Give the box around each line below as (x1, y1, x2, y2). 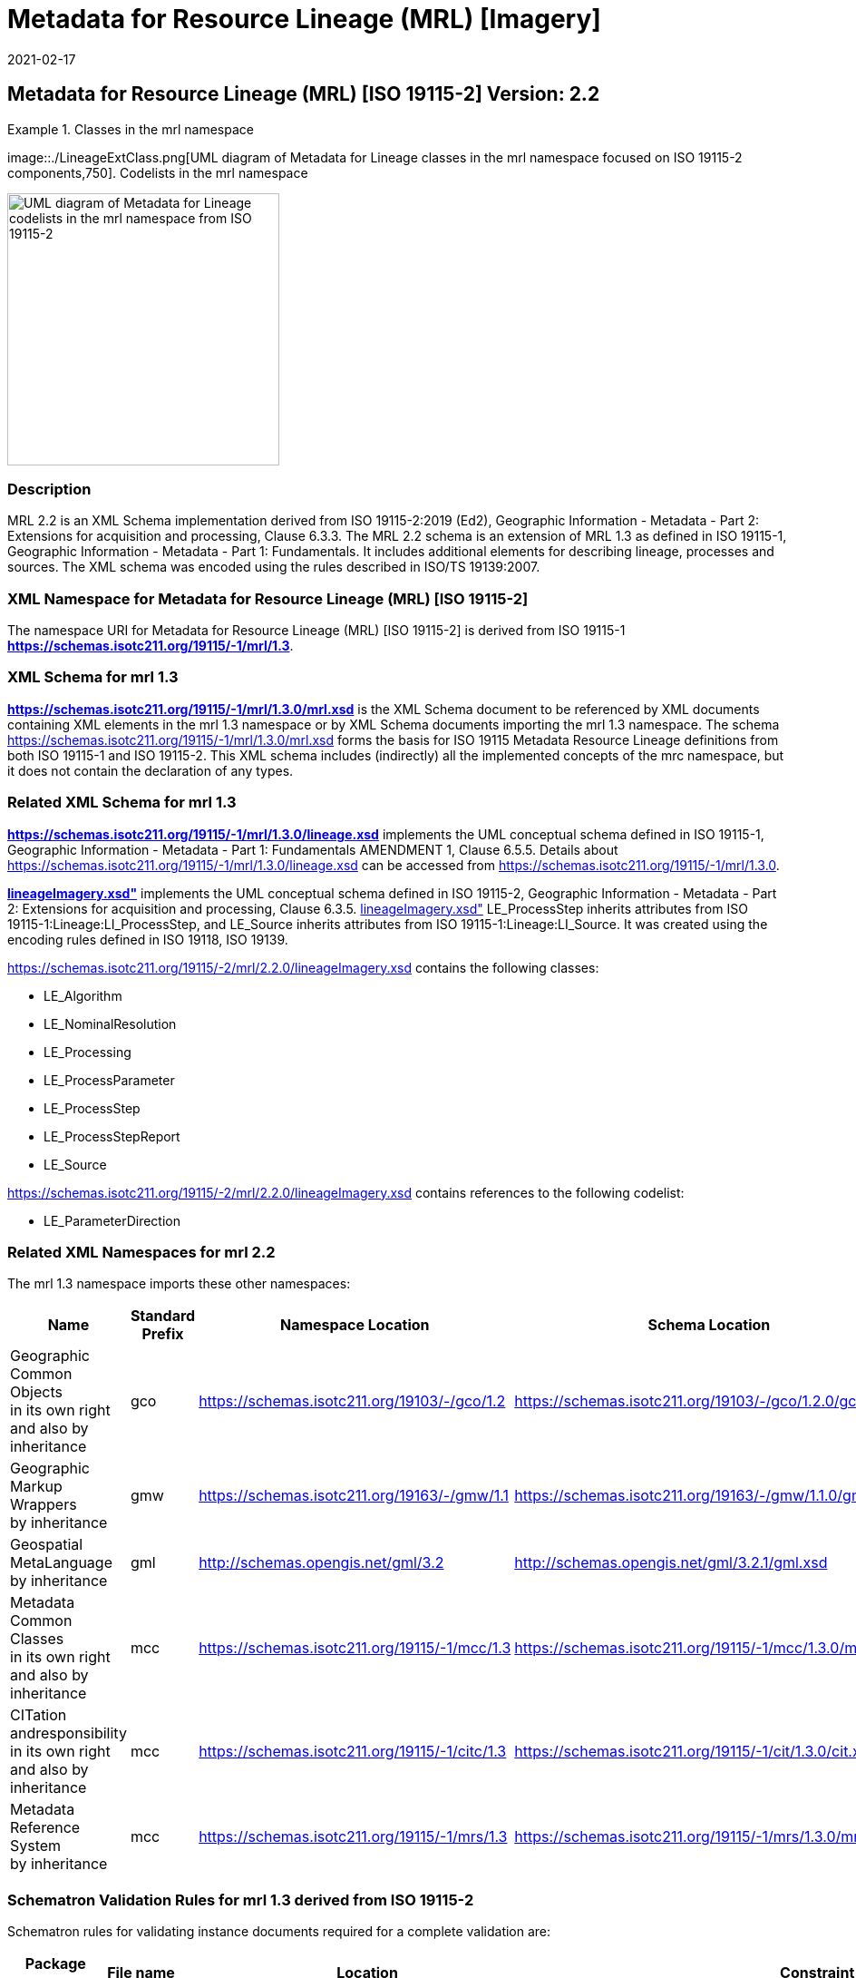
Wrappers (10, 1495, 77, 1514)
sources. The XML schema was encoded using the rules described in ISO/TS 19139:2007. (7, 559, 540, 575)
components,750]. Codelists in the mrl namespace (7, 164, 308, 181)
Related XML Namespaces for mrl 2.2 (7, 1242, 276, 1261)
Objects (10, 1383, 63, 1402)
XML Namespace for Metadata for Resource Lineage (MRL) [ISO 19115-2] (7, 589, 529, 608)
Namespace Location (279, 1316, 430, 1335)
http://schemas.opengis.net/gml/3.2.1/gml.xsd (514, 1553, 828, 1572)
